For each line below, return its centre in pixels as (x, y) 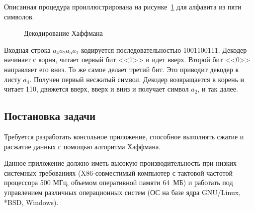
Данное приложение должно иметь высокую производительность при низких (121, 163)
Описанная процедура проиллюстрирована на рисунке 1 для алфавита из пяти (123, 6)
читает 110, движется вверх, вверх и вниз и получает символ (96, 89)
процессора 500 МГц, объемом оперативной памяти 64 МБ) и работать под (119, 182)
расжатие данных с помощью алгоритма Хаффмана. (83, 146)
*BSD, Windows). (31, 202)
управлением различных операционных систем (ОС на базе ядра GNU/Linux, (122, 192)
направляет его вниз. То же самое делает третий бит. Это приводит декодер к (122, 69)
